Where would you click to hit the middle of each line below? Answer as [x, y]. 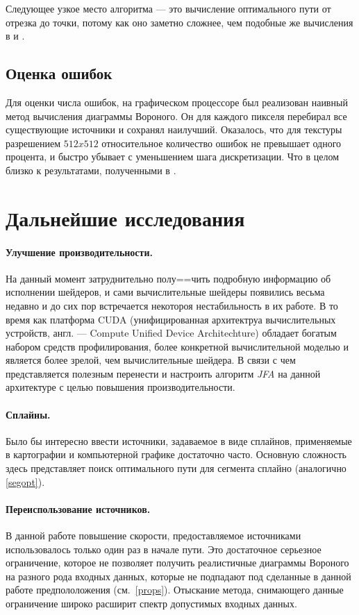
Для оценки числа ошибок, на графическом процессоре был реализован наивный [177, 102]
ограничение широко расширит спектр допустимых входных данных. [151, 603]
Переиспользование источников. [78, 508]
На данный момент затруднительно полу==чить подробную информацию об [168, 278]
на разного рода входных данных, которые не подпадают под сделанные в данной [178, 576]
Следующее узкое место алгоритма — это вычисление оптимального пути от [168, 8]
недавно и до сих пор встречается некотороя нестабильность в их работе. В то [172, 305]
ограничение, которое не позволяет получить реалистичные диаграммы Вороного [177, 563]
